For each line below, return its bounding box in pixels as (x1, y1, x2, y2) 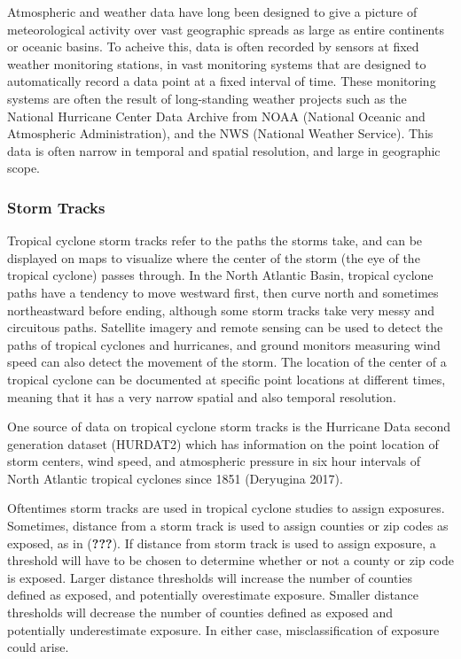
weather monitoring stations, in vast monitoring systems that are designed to (7, 54, 426, 73)
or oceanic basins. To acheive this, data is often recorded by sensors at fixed (7, 37, 419, 56)
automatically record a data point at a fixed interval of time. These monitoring (7, 72, 436, 90)
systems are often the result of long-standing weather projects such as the (7, 89, 407, 107)
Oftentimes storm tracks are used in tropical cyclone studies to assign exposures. (7, 499, 445, 517)
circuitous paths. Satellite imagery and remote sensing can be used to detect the (7, 318, 443, 337)
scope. (7, 159, 41, 177)
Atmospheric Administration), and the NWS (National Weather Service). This (7, 124, 434, 143)
